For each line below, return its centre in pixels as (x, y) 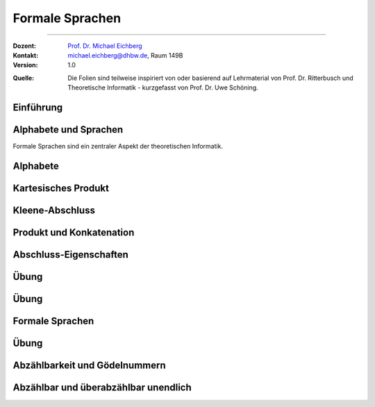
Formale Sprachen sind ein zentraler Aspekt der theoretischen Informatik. (118, 147)
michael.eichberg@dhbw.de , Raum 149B (125, 55)
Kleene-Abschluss (54, 210)
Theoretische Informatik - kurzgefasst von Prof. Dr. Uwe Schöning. (163, 88)
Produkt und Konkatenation (74, 232)
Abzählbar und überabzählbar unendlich (102, 388)
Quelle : (24, 78)
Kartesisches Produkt (61, 188)
